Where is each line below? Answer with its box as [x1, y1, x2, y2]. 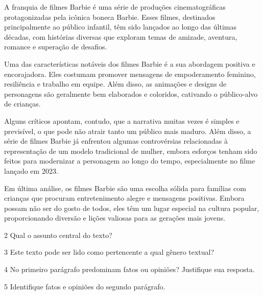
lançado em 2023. [4, 165, 58, 176]
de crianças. [4, 98, 41, 109]
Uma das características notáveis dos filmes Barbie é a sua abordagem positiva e [4, 58, 255, 69]
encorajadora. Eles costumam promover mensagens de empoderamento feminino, [4, 68, 256, 79]
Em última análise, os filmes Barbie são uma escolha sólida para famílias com [4, 182, 246, 193]
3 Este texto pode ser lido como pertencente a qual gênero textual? [4, 247, 214, 257]
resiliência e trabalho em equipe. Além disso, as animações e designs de [4, 78, 227, 89]
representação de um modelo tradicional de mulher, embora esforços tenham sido [4, 145, 257, 156]
